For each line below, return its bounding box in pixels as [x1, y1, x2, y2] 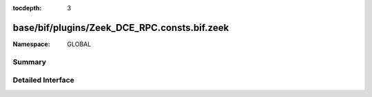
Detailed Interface [12, 76, 75, 85]
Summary [12, 57, 47, 67]
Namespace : [12, 40, 51, 48]
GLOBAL [67, 40, 92, 48]
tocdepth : [12, 4, 42, 12]
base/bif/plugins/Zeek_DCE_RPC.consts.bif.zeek [12, 21, 229, 34]
